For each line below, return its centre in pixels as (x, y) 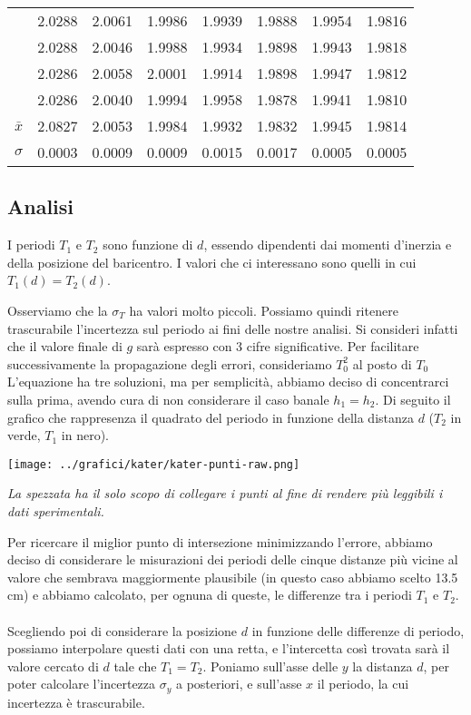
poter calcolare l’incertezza (82, 684)
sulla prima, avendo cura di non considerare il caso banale (168, 399)
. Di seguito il (413, 399)
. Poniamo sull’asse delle (270, 666)
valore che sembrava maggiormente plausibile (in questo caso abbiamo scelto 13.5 (233, 577)
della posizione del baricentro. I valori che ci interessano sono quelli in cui (212, 262)
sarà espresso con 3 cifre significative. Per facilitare (278, 346)
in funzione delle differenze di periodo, (358, 630)
